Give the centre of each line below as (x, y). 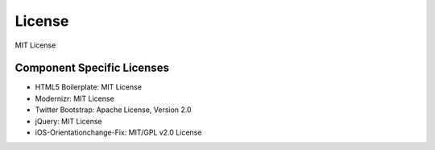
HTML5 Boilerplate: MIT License (89, 87)
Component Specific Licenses (92, 68)
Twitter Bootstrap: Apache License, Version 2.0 (114, 110)
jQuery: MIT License (68, 121)
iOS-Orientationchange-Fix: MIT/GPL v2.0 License (118, 132)
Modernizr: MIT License (75, 98)
